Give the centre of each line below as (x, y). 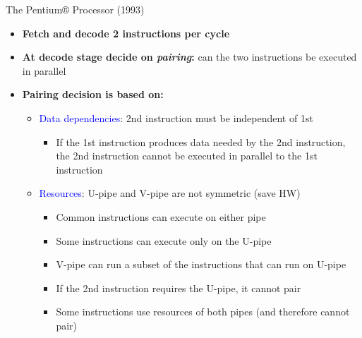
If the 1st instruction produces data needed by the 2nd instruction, (201, 141)
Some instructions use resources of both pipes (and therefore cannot (203, 312)
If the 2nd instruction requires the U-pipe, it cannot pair (179, 288)
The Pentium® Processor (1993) (75, 9)
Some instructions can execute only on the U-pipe (164, 240)
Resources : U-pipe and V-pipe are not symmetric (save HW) (170, 193)
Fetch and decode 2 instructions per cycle (126, 33)
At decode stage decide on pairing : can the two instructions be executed (189, 57)
